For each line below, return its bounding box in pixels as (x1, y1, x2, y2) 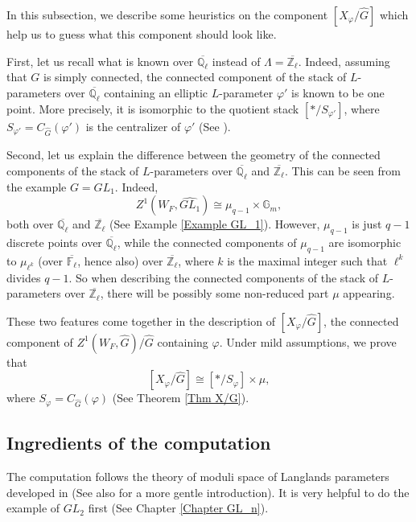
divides (6, 269, 41, 286)
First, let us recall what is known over (6, 52, 194, 69)
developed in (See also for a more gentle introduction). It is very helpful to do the (6, 483, 410, 500)
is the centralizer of (85, 117, 181, 134)
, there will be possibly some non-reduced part (100, 285, 329, 302)
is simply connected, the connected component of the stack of (43, 68, 347, 85)
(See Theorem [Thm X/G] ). (112, 389, 249, 406)
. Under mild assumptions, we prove (219, 333, 397, 350)
